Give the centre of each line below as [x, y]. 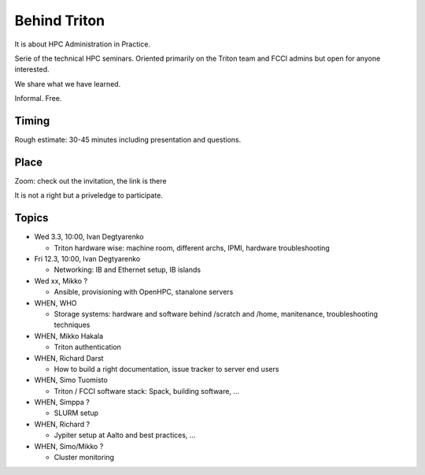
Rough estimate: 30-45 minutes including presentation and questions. [128, 140]
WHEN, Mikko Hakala [69, 336]
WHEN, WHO [56, 302]
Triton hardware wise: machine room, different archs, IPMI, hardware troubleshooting [192, 247]
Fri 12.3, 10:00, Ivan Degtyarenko [87, 259]
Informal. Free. [38, 98]
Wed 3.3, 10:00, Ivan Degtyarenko [89, 237]
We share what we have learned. [68, 83]
